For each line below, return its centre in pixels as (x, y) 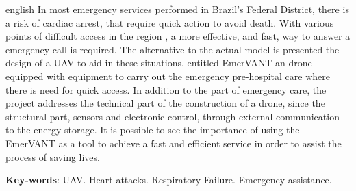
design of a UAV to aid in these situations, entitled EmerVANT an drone (159, 63)
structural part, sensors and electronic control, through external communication (173, 116)
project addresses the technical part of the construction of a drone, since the (165, 103)
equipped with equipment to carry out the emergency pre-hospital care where (168, 76)
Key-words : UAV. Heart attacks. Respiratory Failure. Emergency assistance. (169, 180)
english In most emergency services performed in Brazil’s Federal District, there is (177, 9)
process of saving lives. (53, 156)
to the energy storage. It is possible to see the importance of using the (153, 130)
